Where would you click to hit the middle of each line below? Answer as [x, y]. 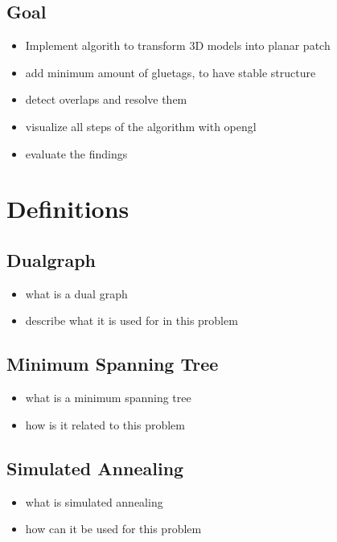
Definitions [68, 209]
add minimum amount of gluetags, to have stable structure [171, 72]
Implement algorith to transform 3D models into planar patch [178, 45]
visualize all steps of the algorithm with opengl [141, 126]
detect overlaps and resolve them [106, 99]
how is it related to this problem [105, 424]
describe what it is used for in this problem [132, 320]
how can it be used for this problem [113, 529]
